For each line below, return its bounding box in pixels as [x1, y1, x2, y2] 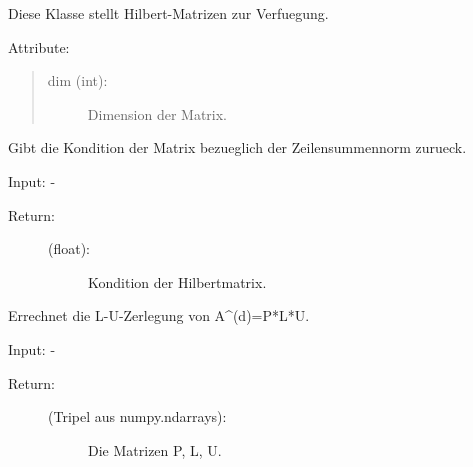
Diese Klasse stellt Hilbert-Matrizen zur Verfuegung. [8, 3, 329, 23]
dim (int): [47, 70, 108, 91]
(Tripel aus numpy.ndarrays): [48, 406, 227, 427]
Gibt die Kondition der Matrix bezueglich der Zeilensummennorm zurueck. [8, 137, 467, 158]
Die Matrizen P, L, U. [88, 439, 222, 460]
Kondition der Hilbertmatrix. [88, 271, 267, 292]
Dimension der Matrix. [87, 103, 227, 124]
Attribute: [8, 36, 70, 57]
